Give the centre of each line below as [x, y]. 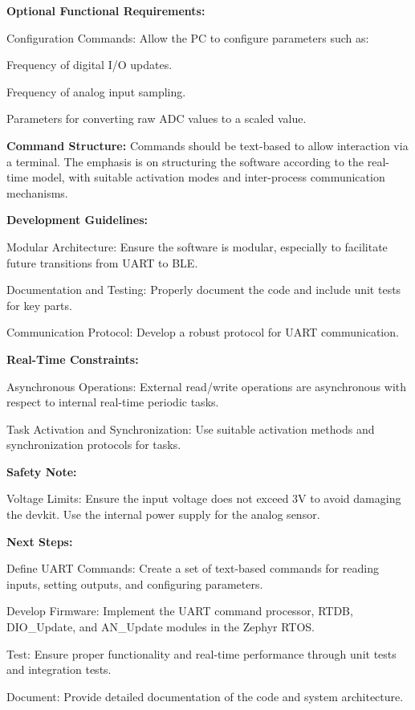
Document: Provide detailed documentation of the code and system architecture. [205, 696]
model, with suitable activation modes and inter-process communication [208, 177]
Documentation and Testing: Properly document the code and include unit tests [204, 290]
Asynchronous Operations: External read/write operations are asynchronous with [207, 386]
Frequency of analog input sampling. [96, 91]
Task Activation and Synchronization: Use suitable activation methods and [191, 428]
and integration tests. [59, 669]
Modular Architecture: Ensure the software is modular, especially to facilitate [197, 246]
